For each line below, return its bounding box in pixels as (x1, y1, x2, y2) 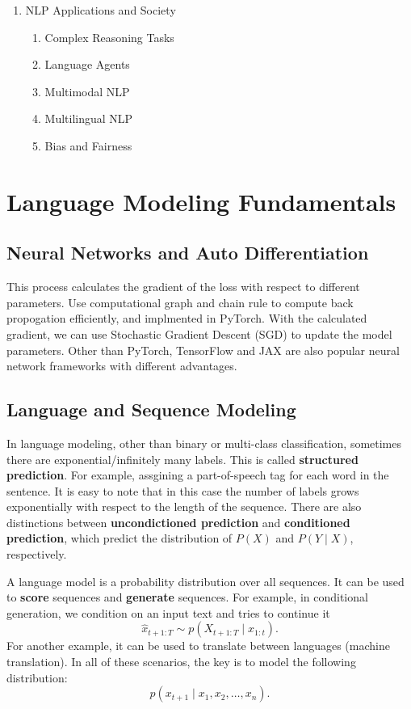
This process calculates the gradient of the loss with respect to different (6, 278, 360, 295)
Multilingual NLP (44, 110, 133, 127)
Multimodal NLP (44, 82, 130, 99)
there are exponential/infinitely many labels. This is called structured (6, 450, 359, 467)
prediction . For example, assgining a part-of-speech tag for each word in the (6, 466, 389, 483)
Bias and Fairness (44, 137, 132, 154)
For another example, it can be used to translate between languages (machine (6, 637, 390, 654)
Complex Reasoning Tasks (44, 28, 174, 45)
